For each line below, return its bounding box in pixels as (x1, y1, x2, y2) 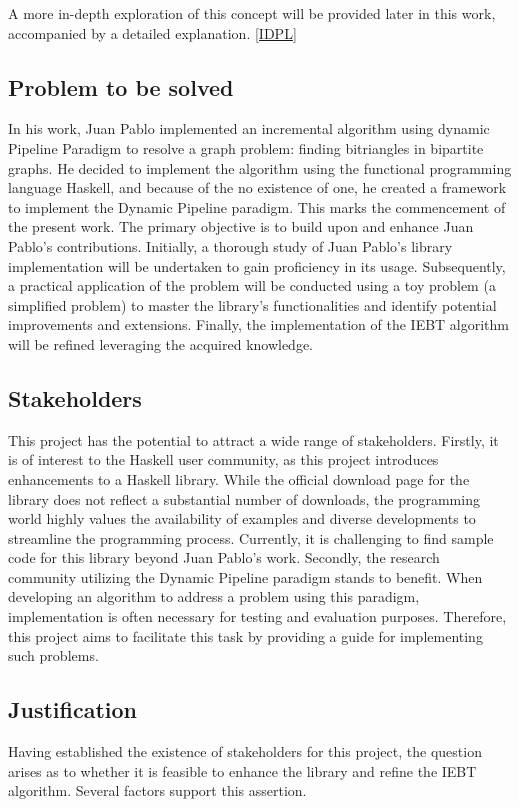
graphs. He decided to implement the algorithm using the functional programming (8, 157, 512, 178)
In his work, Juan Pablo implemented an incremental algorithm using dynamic (8, 118, 490, 139)
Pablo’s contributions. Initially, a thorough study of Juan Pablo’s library (8, 235, 453, 256)
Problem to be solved (8, 71, 234, 102)
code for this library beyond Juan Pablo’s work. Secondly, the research (8, 547, 440, 568)
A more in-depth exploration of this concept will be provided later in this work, (8, 3, 496, 23)
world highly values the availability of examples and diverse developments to (8, 508, 476, 529)
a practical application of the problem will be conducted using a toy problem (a (8, 275, 496, 296)
